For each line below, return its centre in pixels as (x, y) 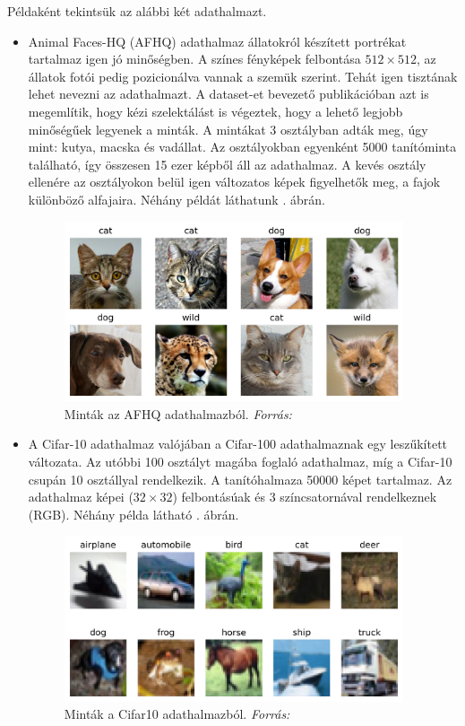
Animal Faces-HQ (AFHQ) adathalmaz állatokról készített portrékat (217, 41)
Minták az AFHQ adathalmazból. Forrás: (178, 413)
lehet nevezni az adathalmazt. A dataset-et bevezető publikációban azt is (228, 94)
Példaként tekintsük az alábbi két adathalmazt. (137, 11)
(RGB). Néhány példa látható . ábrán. (133, 514)
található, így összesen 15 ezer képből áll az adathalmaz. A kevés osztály (227, 164)
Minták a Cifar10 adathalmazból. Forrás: (177, 714)
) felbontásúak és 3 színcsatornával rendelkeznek (305, 497)
